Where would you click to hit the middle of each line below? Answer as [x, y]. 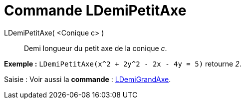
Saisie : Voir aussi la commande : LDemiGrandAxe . [88, 79]
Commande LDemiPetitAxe [95, 10]
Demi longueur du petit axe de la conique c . [96, 48]
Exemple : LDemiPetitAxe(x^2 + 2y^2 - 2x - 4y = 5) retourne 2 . [123, 63]
